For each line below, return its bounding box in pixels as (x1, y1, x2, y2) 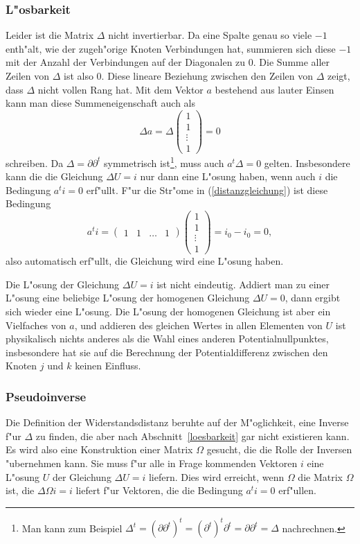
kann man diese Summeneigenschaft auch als (6, 96, 195, 110)
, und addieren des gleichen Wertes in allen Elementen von (74, 317, 323, 332)
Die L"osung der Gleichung (6, 277, 120, 291)
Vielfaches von (6, 317, 66, 332)
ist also (64, 69, 93, 82)
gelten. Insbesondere (264, 155, 350, 170)
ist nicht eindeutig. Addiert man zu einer (156, 277, 330, 291)
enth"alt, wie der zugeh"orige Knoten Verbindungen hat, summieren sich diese (6, 41, 336, 55)
